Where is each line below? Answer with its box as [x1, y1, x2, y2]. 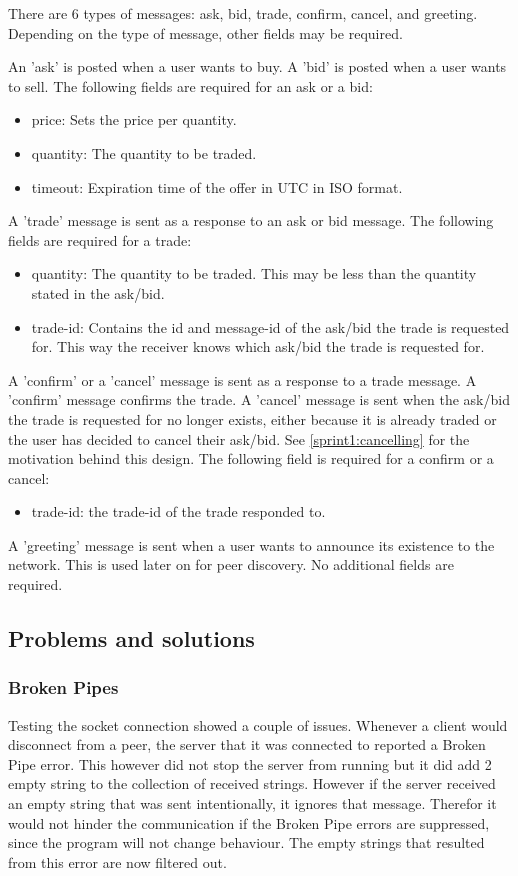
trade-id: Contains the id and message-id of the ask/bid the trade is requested [31, 316, 510, 337]
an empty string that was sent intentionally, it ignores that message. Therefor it [8, 793, 497, 814]
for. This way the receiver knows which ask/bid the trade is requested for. [31, 336, 485, 357]
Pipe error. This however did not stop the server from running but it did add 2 [8, 753, 492, 774]
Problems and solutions [8, 623, 255, 654]
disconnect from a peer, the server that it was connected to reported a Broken [8, 734, 486, 755]
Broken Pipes [8, 675, 119, 700]
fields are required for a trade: [8, 229, 192, 250]
